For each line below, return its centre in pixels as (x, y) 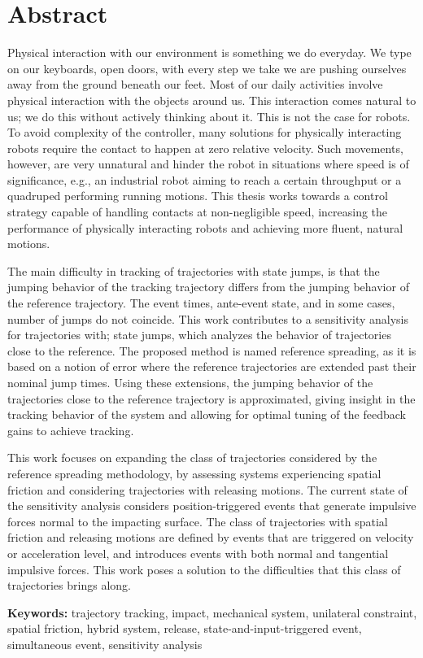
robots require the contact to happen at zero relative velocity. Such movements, (205, 148)
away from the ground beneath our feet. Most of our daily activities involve (195, 84)
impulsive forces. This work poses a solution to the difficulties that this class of (204, 569)
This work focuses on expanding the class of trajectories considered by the (192, 458)
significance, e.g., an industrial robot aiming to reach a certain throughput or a (205, 179)
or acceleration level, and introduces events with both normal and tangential (198, 553)
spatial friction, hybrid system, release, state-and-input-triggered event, (185, 628)
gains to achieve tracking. (71, 430)
